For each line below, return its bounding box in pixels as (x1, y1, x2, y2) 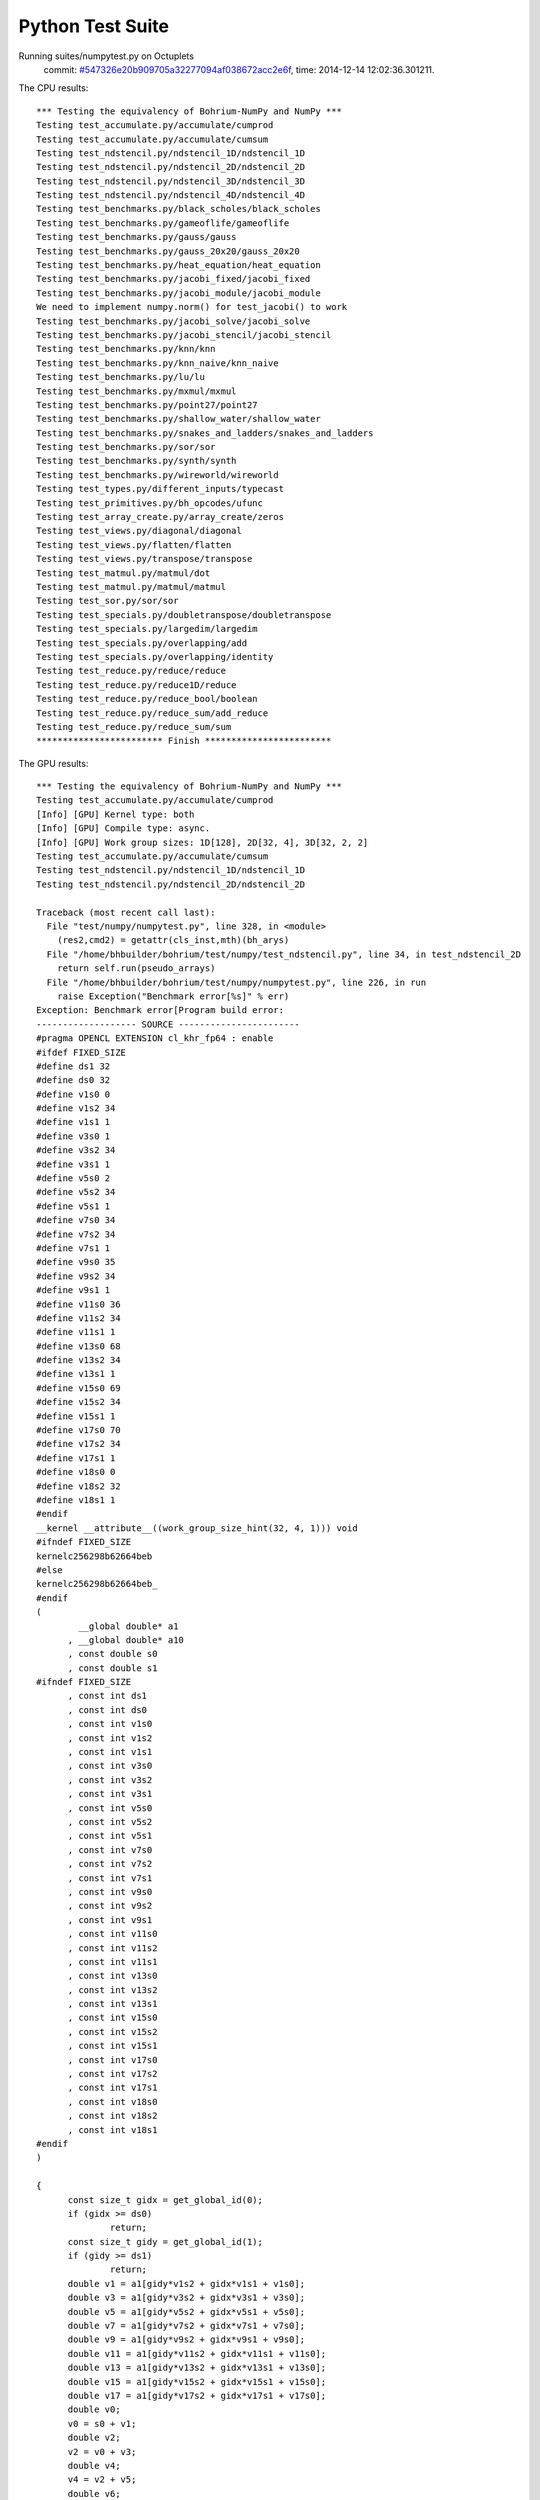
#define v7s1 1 (36, 1242, 111, 1254)
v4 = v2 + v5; (67, 2474, 137, 2485)
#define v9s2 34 (36, 1270, 116, 1282)
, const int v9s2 (67, 1900, 153, 1912)
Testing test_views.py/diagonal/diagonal (36, 525, 242, 537)
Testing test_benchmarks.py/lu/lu (36, 371, 205, 383)
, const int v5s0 (67, 1802, 153, 1814)
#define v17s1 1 (36, 1452, 116, 1464)
